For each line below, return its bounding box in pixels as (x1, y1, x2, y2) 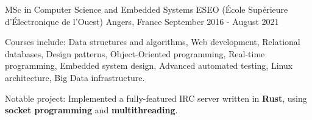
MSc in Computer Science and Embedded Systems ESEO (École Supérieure (5, 3, 288, 15)
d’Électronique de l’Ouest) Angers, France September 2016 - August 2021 (5, 15, 279, 27)
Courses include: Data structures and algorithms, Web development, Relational (5, 35, 300, 48)
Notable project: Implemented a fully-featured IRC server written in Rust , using (5, 91, 307, 104)
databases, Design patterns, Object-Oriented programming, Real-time (5, 47, 265, 60)
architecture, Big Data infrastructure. (5, 71, 145, 83)
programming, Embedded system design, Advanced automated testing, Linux (5, 59, 293, 72)
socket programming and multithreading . (5, 104, 178, 116)
